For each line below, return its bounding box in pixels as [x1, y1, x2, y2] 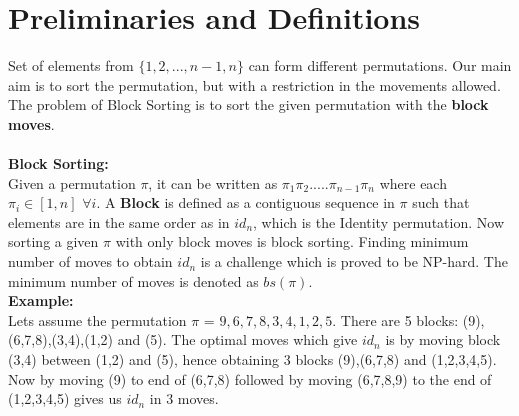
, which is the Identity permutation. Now [253, 211, 504, 232]
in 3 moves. [149, 388, 219, 409]
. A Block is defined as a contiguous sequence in [96, 192, 395, 213]
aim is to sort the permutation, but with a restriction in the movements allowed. [8, 74, 501, 95]
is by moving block [385, 329, 501, 350]
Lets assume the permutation [8, 309, 187, 330]
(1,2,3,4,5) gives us [8, 388, 122, 409]
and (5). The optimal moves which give [117, 329, 358, 350]
